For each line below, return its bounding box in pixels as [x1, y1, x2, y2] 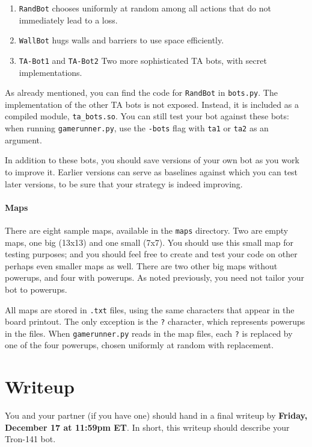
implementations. [19, 66, 82, 78]
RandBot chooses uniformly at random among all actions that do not [19, 2, 271, 14]
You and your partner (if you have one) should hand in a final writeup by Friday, [5, 409, 308, 422]
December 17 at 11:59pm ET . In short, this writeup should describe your [5, 420, 290, 433]
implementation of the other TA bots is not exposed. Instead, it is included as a [5, 98, 299, 110]
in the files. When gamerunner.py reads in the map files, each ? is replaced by [5, 327, 293, 339]
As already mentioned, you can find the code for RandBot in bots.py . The [5, 86, 278, 99]
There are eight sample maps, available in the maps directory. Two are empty [5, 223, 289, 236]
